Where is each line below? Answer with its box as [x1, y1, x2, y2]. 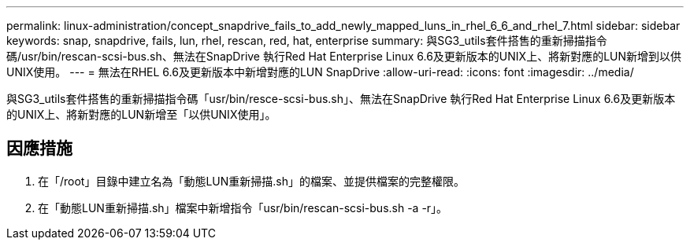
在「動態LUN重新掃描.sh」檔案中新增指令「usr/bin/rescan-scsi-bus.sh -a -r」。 [38, 200, 448, 215]
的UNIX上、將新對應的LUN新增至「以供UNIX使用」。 [6, 108, 276, 121]
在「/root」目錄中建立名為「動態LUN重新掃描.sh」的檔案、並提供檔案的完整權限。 [38, 174, 466, 188]
